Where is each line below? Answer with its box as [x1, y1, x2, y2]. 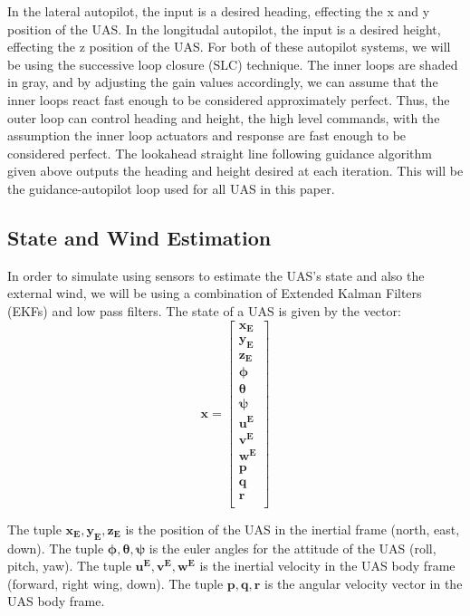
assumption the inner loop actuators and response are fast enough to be [7, 126, 407, 145]
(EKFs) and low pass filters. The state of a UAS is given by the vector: [7, 301, 401, 320]
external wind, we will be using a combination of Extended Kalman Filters [7, 284, 422, 303]
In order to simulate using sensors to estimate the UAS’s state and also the [7, 265, 425, 284]
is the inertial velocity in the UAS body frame [199, 556, 456, 575]
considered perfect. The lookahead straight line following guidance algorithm [7, 143, 432, 162]
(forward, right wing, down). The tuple [7, 573, 224, 592]
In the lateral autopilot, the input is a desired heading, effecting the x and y [7, 2, 430, 20]
